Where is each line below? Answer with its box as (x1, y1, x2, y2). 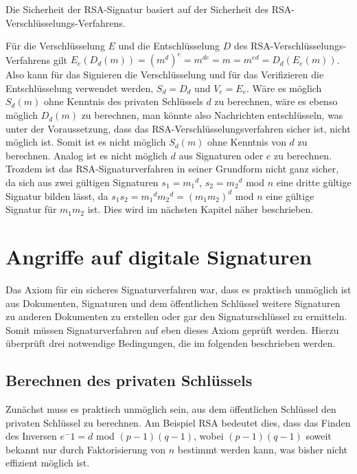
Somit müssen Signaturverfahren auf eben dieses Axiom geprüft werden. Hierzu (5, 322, 339, 337)
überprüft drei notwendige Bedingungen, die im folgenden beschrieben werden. (5, 336, 336, 350)
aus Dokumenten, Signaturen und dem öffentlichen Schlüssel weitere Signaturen (5, 295, 341, 310)
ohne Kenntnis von (207, 135, 286, 149)
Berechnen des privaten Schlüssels (5, 370, 253, 391)
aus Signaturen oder (178, 148, 264, 162)
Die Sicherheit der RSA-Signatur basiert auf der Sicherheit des (5, 2, 269, 16)
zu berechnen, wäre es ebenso (214, 94, 338, 109)
